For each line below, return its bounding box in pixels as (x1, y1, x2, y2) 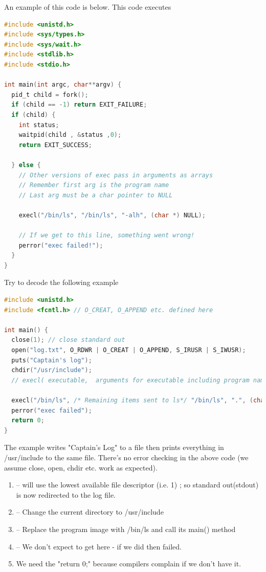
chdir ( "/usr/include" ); (11, 366, 92, 374)
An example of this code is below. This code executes (4, 2, 171, 12)
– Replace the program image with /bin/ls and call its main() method (16, 523, 236, 534)
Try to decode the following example (4, 277, 119, 288)
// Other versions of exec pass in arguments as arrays (18, 171, 213, 179)
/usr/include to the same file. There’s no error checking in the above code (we (4, 452, 249, 462)
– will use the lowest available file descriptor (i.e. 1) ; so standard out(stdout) (16, 479, 259, 490)
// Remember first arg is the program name (18, 181, 169, 189)
